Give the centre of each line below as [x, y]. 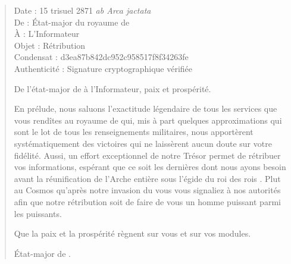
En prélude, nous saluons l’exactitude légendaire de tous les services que [145, 109]
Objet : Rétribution [50, 45]
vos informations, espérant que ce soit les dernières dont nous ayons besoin [150, 167]
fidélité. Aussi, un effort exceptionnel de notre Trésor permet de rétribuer [147, 155]
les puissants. [38, 213]
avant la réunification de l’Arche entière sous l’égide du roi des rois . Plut [147, 178]
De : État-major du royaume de [72, 22]
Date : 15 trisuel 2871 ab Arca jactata [82, 10]
